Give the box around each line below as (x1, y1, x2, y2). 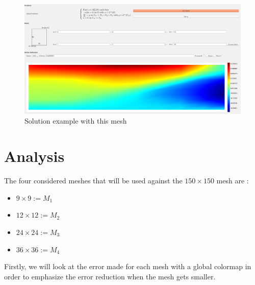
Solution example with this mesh (24, 115, 127, 126)
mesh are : (216, 175, 249, 186)
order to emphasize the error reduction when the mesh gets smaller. (4, 271, 216, 281)
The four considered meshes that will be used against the (4, 175, 183, 186)
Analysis (4, 146, 65, 167)
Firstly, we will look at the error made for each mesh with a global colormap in (4, 261, 251, 272)
